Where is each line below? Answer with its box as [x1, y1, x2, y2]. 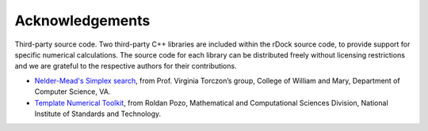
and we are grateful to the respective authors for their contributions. [14, 62, 237, 71]
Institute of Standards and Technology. [34, 109, 162, 118]
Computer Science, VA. [34, 87, 111, 96]
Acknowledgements [14, 12, 151, 29]
